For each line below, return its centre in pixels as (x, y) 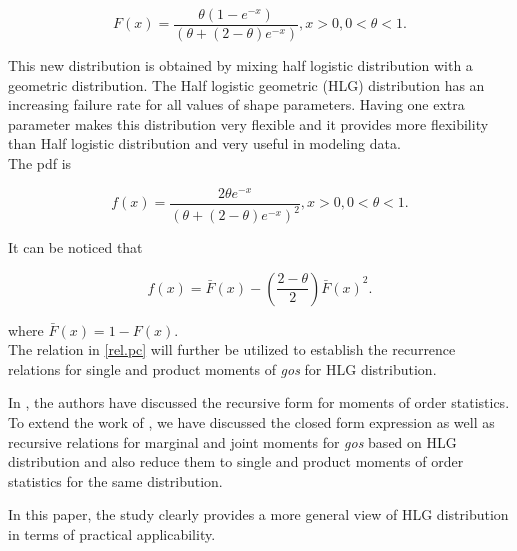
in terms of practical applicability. (112, 534)
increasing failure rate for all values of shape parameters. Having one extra (236, 104)
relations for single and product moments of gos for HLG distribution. (222, 368)
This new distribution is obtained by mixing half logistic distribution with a (240, 65)
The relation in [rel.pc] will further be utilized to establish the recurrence (232, 349)
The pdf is (40, 163)
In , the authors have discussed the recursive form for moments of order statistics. (259, 402)
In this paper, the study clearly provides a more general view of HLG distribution (258, 514)
